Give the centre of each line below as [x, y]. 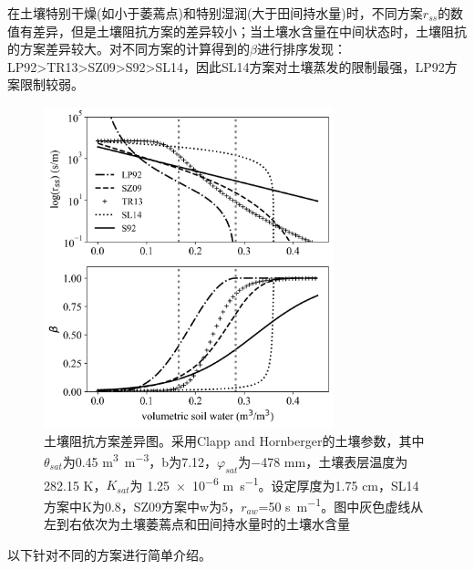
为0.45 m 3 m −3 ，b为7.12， [140, 460]
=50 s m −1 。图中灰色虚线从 [341, 504]
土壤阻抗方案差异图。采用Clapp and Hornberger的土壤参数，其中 [234, 440]
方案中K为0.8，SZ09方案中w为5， [143, 506]
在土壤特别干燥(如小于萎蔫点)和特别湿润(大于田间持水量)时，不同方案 [215, 13]
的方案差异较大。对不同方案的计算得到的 [129, 49]
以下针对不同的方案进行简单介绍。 [109, 554]
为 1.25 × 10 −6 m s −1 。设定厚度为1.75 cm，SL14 [274, 483]
